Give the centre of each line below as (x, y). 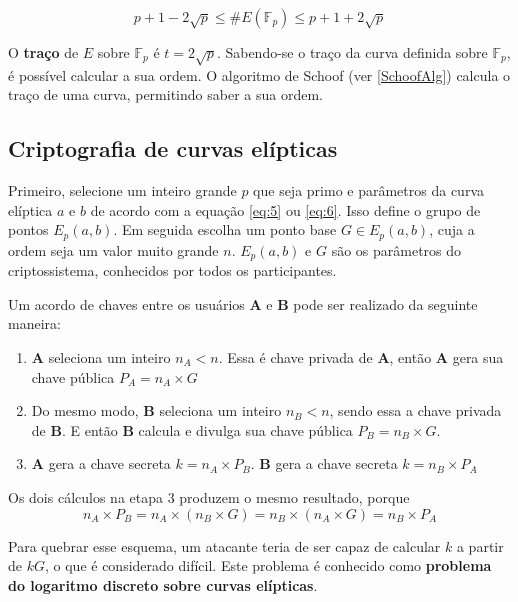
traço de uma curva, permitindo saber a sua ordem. (165, 94)
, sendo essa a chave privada (415, 410)
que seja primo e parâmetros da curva (368, 190)
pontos (28, 229)
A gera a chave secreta (101, 463)
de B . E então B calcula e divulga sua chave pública (192, 429)
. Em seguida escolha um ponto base (225, 229)
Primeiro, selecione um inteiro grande (122, 190)
